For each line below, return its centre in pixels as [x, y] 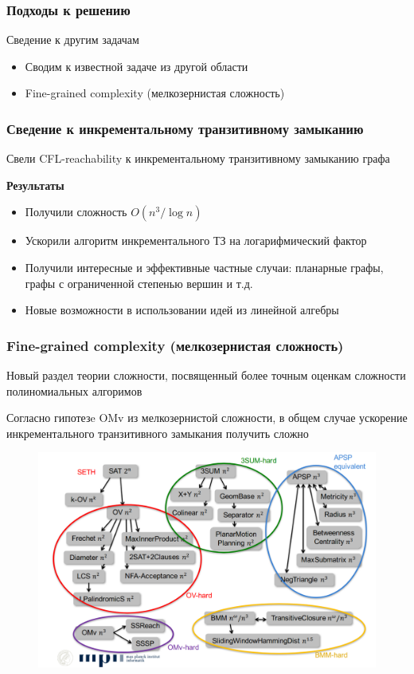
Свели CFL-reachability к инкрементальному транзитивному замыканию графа [198, 158]
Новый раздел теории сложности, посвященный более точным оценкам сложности [206, 375]
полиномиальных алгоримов [74, 390]
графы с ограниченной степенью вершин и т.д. [139, 283]
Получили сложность [76, 212]
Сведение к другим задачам [73, 39]
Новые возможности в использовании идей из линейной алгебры [182, 310]
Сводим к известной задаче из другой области [137, 66]
